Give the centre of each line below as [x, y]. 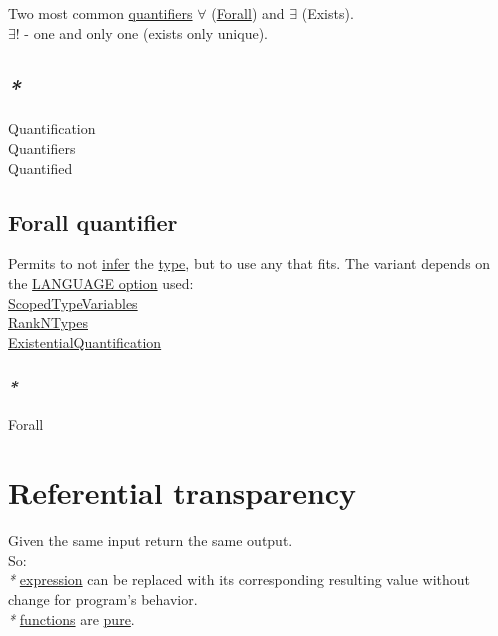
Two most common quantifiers [100, 13]
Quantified [40, 167]
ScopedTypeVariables [73, 302]
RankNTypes [48, 322]
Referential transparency [182, 492]
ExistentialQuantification [85, 341]
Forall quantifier [93, 221]
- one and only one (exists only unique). [146, 32]
